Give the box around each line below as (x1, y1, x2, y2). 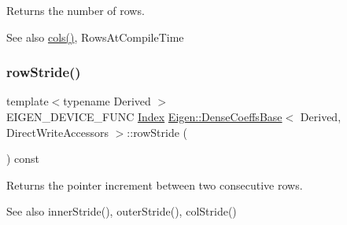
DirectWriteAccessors (6, 124, 109, 140)
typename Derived (63, 93, 151, 109)
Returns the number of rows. (6, 2, 145, 18)
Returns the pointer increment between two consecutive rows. (6, 176, 303, 193)
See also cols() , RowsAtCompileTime (6, 28, 184, 45)
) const (6, 150, 40, 167)
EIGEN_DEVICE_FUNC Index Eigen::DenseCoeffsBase (6, 109, 282, 124)
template (6, 93, 49, 109)
